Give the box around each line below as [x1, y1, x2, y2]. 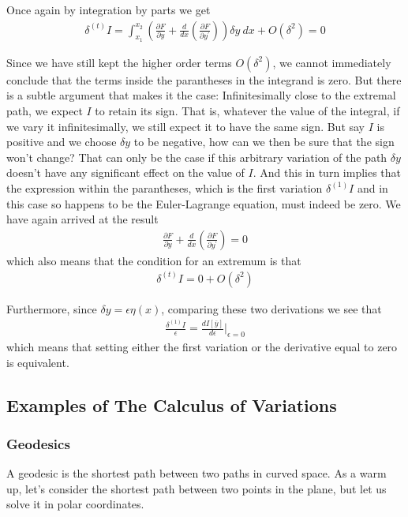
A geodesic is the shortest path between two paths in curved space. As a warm [6, 465, 387, 481]
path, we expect [6, 103, 83, 119]
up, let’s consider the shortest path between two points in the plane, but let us [6, 480, 387, 496]
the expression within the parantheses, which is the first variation [6, 179, 323, 196]
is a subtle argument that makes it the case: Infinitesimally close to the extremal [6, 87, 396, 103]
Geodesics [6, 434, 70, 453]
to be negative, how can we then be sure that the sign [133, 133, 395, 150]
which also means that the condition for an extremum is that [6, 252, 301, 268]
